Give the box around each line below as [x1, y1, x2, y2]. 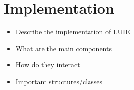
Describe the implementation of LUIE [15, 27, 130, 37]
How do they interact [15, 60, 80, 70]
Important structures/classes [15, 76, 102, 86]
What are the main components [15, 43, 112, 53]
